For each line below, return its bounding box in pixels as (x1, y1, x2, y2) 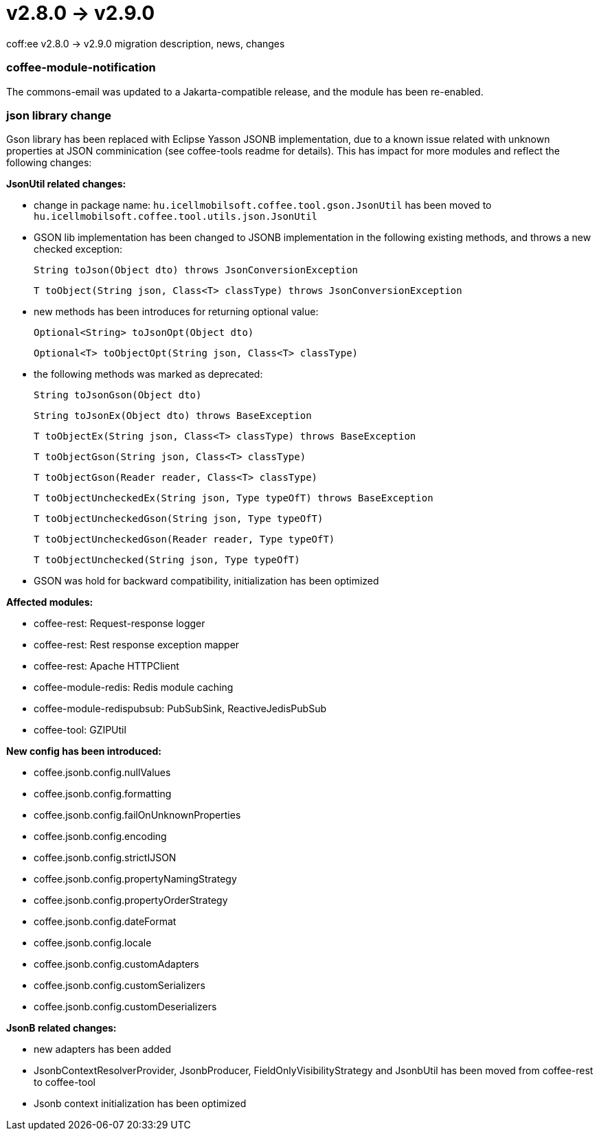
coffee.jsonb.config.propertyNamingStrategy (34, 873, 237, 885)
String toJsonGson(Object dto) (34, 389, 202, 401)
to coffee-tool (34, 1076, 95, 1089)
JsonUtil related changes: (6, 178, 126, 190)
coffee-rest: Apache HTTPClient (34, 660, 179, 672)
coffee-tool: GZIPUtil (34, 724, 126, 736)
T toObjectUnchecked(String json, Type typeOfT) (34, 554, 300, 566)
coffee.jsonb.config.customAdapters (34, 958, 199, 970)
